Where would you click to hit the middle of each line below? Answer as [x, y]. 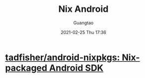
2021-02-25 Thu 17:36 [83, 32]
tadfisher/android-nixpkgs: [63, 57]
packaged [26, 68]
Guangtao [83, 23]
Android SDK [76, 68]
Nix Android [83, 9]
